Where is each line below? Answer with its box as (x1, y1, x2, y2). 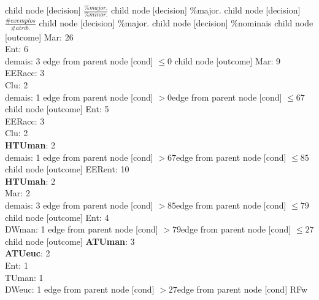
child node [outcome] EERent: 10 (5, 163, 129, 175)
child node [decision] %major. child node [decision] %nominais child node (39, 17, 313, 29)
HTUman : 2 (5, 138, 55, 151)
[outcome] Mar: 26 (5, 30, 74, 43)
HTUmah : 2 (5, 174, 55, 187)
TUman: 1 (5, 271, 44, 283)
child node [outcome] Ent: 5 (5, 102, 109, 115)
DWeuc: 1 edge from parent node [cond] (5, 283, 155, 296)
